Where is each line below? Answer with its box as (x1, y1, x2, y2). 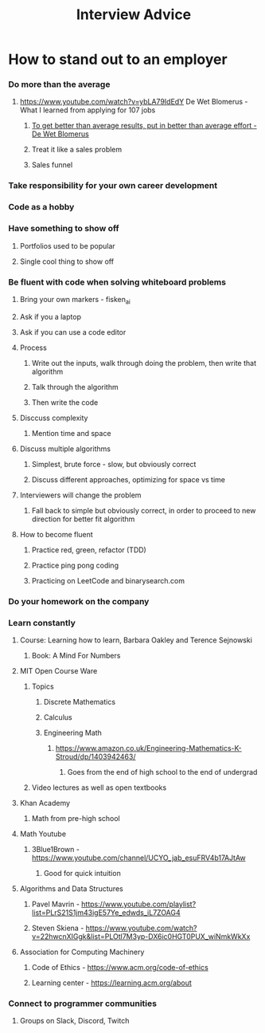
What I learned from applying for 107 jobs (19, 105, 156, 115)
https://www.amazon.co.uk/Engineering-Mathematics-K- (55, 743, 242, 752)
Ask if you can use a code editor (19, 327, 127, 336)
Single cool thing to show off (19, 257, 114, 266)
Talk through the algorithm (31, 382, 119, 391)
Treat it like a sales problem (31, 145, 123, 155)
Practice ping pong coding (31, 560, 119, 570)
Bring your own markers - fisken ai (19, 294, 131, 306)
